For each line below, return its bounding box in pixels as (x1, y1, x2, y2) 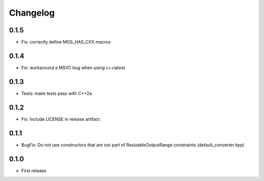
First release (21, 167, 46, 174)
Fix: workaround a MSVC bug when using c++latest (21, 64, 125, 71)
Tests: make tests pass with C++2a (21, 90, 92, 96)
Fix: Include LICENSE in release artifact (21, 116, 100, 122)
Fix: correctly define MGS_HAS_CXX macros (21, 39, 111, 45)
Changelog (9, 7, 55, 18)
